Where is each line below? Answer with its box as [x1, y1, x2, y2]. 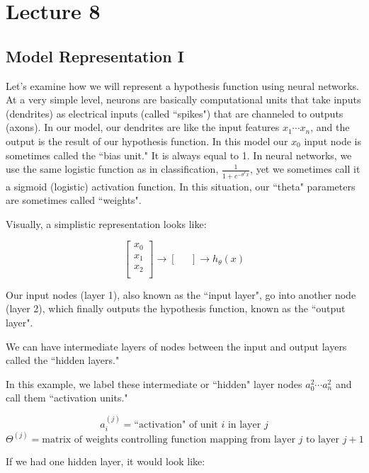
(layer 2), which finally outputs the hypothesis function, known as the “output [6, 301, 346, 316]
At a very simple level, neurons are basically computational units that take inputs [6, 92, 361, 107]
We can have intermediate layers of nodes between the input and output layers [6, 338, 347, 353]
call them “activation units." [6, 390, 128, 405]
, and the [310, 120, 350, 135]
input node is [304, 133, 362, 148]
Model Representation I [6, 45, 184, 67]
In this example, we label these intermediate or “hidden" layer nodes [6, 376, 302, 391]
